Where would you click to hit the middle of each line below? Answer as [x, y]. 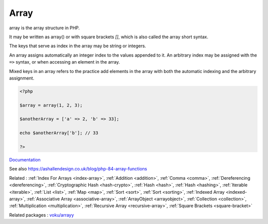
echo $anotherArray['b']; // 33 [59, 133]
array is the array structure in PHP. [44, 28]
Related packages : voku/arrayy [42, 215]
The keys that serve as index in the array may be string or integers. [78, 46]
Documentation [25, 159]
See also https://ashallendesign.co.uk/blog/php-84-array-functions [78, 169]
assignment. [22, 78]
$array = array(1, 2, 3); [51, 105]
